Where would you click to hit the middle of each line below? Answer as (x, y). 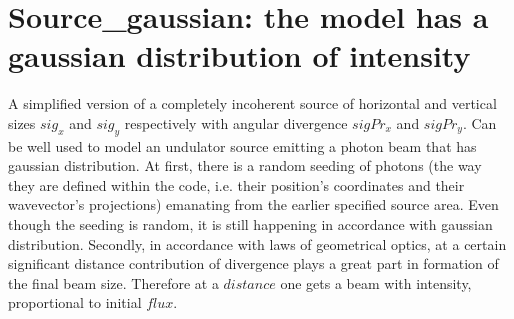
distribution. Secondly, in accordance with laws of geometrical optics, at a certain (257, 243)
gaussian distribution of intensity (239, 55)
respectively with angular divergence (236, 122)
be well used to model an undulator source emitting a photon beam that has (242, 145)
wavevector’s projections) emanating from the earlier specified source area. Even (253, 204)
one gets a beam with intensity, (376, 282)
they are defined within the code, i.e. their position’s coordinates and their (236, 184)
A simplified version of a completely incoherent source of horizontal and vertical (252, 103)
